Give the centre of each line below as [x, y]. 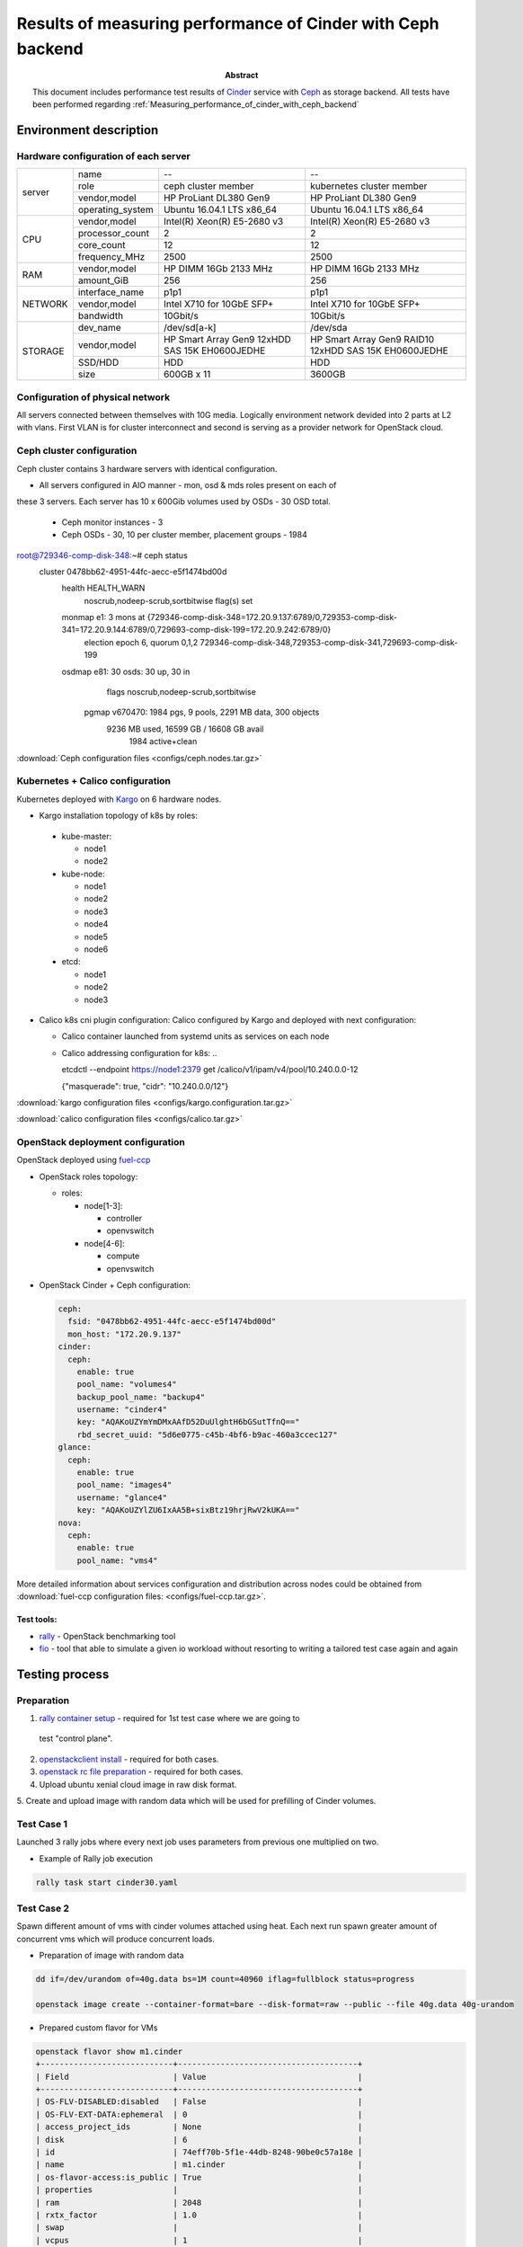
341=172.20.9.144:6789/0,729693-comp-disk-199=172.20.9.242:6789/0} [196, 630]
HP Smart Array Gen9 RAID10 [372, 340]
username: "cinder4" [122, 1410]
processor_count [114, 234]
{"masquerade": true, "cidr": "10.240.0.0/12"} [145, 1086]
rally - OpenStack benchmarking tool [107, 1636]
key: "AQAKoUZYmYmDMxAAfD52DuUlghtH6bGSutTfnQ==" [188, 1422]
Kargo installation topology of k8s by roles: [118, 816]
